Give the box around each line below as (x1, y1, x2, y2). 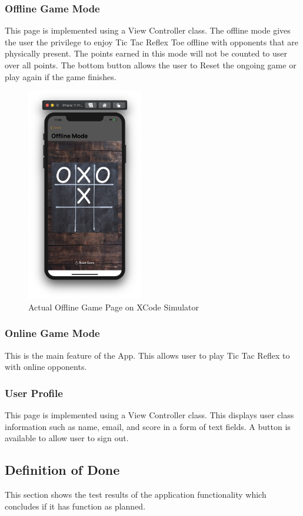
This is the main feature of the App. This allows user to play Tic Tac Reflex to (5, 349, 290, 361)
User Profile (5, 385, 63, 400)
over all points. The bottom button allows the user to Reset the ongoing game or (5, 59, 297, 71)
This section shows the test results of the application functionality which (5, 488, 267, 500)
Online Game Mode (5, 326, 100, 340)
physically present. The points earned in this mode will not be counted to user (5, 47, 288, 59)
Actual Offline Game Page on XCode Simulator (28, 300, 199, 313)
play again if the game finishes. (5, 70, 116, 82)
